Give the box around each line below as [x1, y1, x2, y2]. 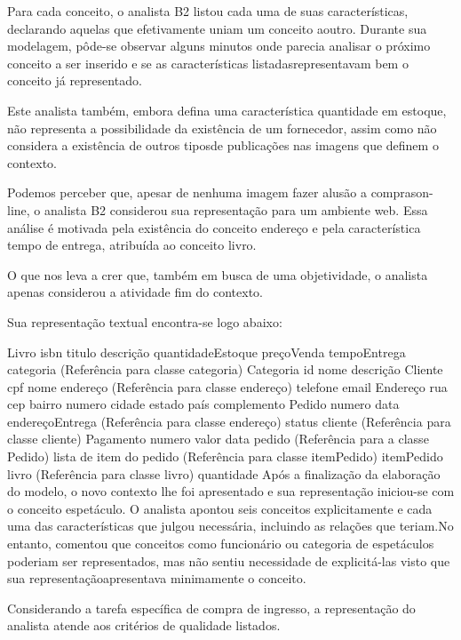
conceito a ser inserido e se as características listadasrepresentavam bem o [7, 53, 409, 72]
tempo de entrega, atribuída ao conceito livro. [7, 236, 257, 254]
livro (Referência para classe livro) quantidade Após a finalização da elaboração [7, 464, 441, 483]
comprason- [370, 183, 433, 202]
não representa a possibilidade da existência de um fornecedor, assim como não [7, 118, 437, 137]
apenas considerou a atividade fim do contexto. [7, 283, 263, 301]
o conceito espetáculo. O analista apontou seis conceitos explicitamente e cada [7, 499, 433, 517]
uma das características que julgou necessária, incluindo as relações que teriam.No [7, 516, 454, 535]
